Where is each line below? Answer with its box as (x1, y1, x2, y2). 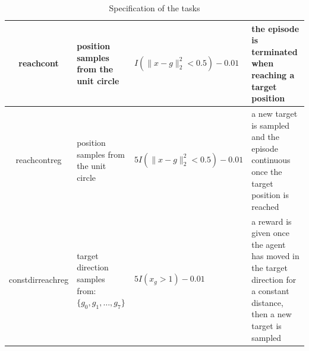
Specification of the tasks (109, 2, 200, 14)
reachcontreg (15, 154, 62, 166)
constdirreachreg (9, 273, 69, 285)
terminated (251, 45, 298, 58)
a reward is (251, 215, 292, 227)
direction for (251, 273, 297, 285)
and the (251, 130, 279, 143)
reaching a (251, 68, 295, 81)
